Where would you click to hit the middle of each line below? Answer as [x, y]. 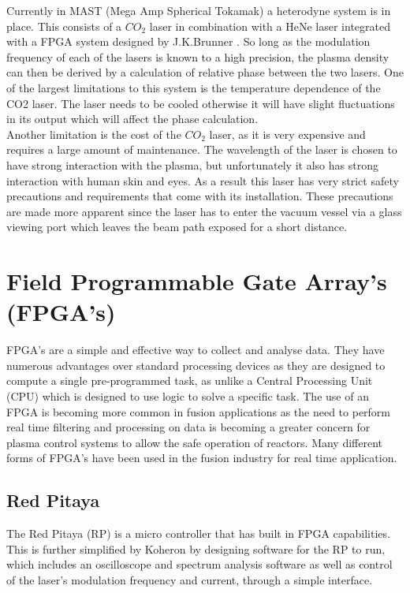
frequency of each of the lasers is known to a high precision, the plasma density [198, 56]
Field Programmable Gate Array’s [197, 281]
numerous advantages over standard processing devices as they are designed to [196, 365]
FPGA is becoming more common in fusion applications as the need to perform [199, 411]
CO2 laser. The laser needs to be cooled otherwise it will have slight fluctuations [201, 103]
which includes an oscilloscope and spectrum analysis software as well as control [199, 564]
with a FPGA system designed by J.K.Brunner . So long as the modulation [188, 41]
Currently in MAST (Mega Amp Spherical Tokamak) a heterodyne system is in [199, 10]
